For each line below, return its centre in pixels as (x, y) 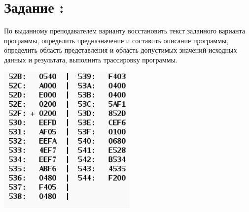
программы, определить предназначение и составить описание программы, (116, 40)
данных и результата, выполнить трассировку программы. (91, 59)
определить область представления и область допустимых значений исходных (121, 50)
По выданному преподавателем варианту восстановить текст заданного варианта (125, 31)
